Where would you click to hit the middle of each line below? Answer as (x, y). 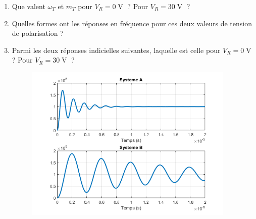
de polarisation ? (38, 33)
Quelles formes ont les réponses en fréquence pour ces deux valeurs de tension (132, 23)
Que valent (29, 6)
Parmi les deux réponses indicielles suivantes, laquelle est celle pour (116, 50)
